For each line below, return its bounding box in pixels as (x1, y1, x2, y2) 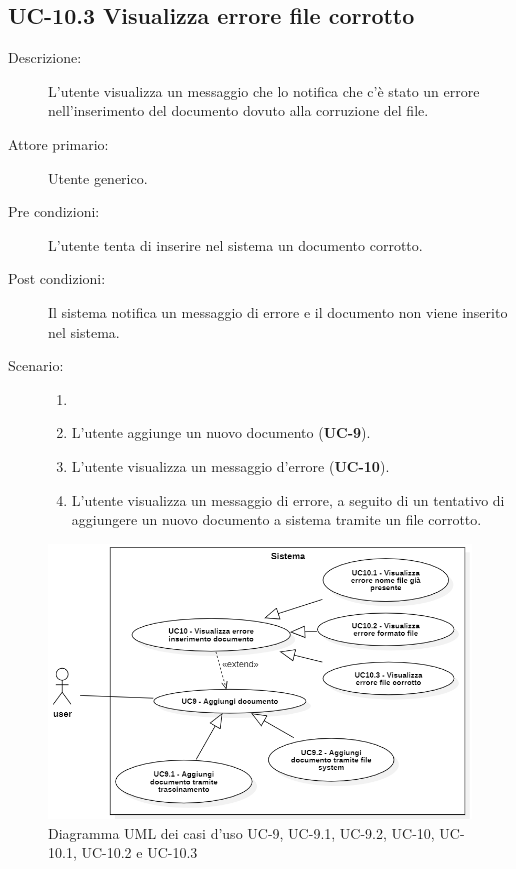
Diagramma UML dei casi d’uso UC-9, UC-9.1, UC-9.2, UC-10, (48, 822, 435, 843)
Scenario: (8, 355, 64, 376)
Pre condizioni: (8, 201, 100, 222)
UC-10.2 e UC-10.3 (81, 842, 198, 863)
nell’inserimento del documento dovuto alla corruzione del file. (48, 100, 429, 121)
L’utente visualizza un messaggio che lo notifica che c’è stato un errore (48, 80, 480, 101)
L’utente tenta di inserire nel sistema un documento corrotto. (48, 234, 423, 255)
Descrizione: (8, 47, 82, 68)
